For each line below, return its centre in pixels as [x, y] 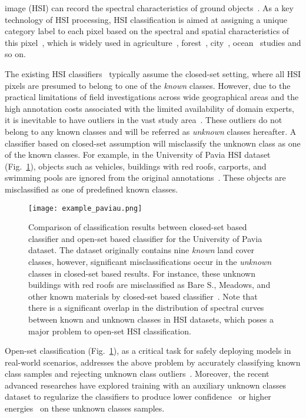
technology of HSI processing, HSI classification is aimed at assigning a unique [146, 19]
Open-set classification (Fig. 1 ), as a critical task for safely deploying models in [148, 351]
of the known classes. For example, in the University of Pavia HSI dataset [138, 155]
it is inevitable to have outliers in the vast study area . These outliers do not [144, 120]
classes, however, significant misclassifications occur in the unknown [150, 261]
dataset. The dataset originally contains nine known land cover [141, 250]
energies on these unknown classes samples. [85, 408]
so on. [15, 54]
